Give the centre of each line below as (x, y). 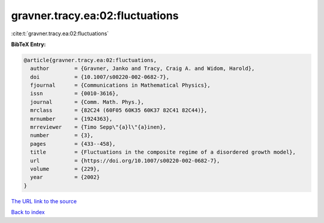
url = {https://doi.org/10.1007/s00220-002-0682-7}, (125, 161)
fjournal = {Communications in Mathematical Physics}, (120, 85)
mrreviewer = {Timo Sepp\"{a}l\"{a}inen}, (98, 127)
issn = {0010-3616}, (75, 94)
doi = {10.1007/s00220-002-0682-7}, (100, 77)
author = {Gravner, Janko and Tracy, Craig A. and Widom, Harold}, (142, 68)
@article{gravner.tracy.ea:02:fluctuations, (90, 60)
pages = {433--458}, (73, 144)
